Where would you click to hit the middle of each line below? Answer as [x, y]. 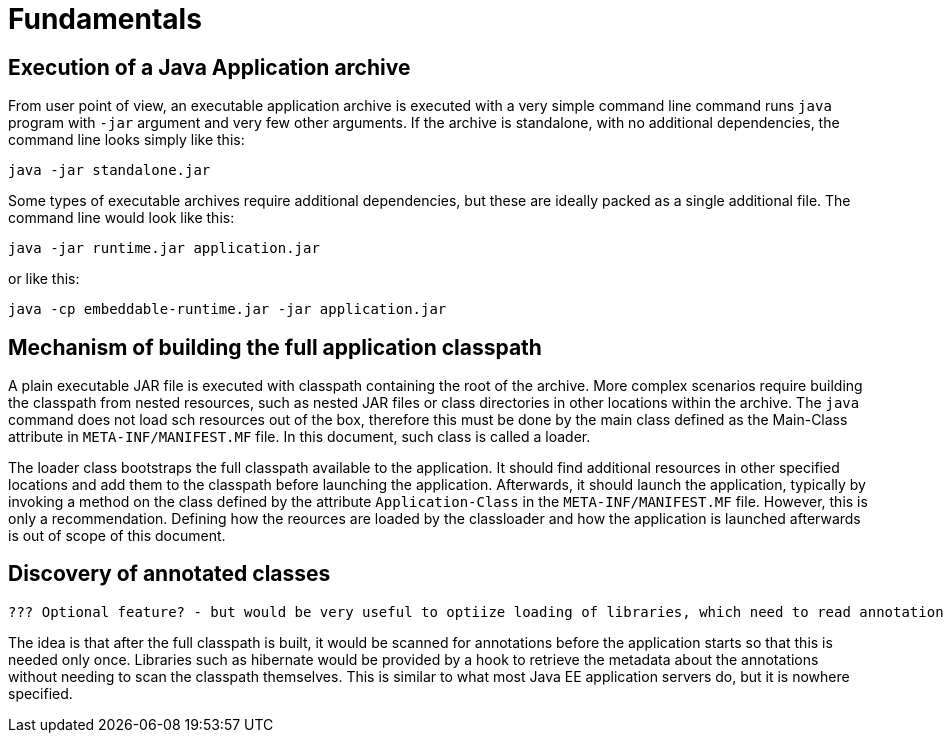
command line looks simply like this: [126, 140]
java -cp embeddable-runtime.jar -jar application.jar [227, 309]
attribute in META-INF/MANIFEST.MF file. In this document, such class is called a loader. [299, 437]
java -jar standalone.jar [109, 170]
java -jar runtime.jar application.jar [164, 248]
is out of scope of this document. [117, 536]
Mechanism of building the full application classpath [275, 347]
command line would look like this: [121, 218]
